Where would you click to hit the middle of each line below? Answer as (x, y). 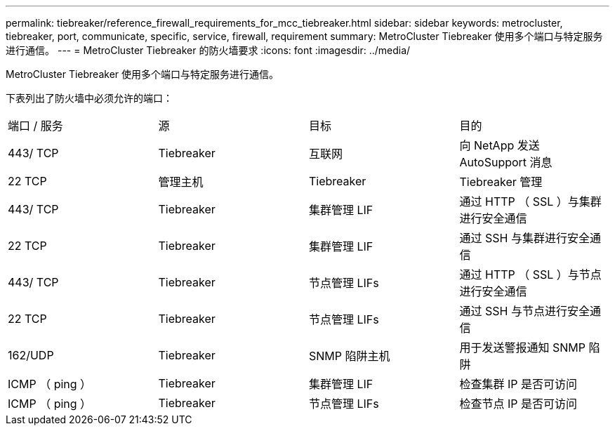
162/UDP (31, 355)
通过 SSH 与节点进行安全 (524, 311)
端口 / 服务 (35, 126)
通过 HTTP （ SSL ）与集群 (530, 201)
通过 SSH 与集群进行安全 (524, 238)
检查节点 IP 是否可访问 (518, 404)
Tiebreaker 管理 (501, 182)
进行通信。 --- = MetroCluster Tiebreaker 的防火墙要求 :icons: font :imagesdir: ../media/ (208, 50)
